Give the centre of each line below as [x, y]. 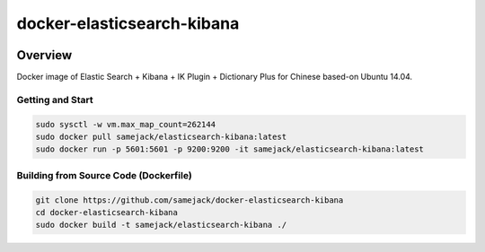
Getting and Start [55, 100]
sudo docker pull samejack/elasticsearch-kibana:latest [161, 137]
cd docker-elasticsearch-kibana [107, 212]
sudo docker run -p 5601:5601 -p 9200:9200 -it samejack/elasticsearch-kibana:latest [229, 149]
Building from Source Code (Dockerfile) [104, 175]
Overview [44, 55]
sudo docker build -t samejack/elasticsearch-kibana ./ [161, 225]
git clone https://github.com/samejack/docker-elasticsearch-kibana [190, 200]
